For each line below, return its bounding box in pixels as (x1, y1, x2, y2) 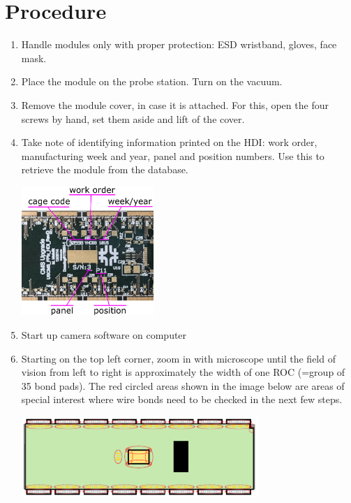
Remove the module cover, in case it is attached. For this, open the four (21, 97, 329, 112)
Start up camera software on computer (21, 327, 187, 342)
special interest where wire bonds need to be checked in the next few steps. (21, 392, 343, 407)
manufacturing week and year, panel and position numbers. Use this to (21, 148, 324, 163)
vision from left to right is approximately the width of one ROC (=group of (21, 365, 345, 379)
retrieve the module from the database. (21, 162, 188, 177)
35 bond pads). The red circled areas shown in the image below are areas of (21, 378, 345, 393)
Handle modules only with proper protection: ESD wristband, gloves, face (21, 37, 337, 52)
